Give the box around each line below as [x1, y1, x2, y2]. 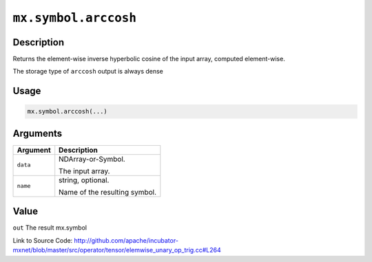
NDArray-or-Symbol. [59, 154, 125, 164]
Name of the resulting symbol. [59, 187, 157, 197]
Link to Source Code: [12, 236, 73, 244]
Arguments [12, 127, 63, 139]
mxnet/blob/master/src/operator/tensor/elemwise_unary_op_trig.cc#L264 [12, 246, 222, 254]
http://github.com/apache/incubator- [74, 236, 179, 244]
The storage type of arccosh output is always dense [12, 67, 163, 76]
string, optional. [59, 175, 110, 185]
